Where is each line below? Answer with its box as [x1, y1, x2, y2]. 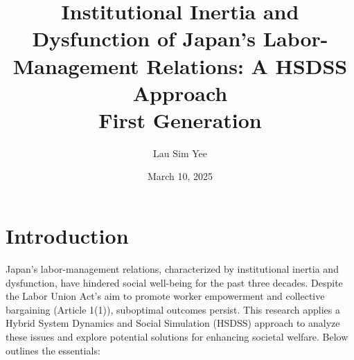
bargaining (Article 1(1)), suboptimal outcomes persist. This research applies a [6, 302, 340, 316]
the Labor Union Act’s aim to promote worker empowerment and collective [6, 289, 325, 303]
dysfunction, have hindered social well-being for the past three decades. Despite [6, 275, 343, 289]
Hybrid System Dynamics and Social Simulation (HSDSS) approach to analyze [6, 316, 340, 330]
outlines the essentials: [6, 343, 100, 357]
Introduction [6, 222, 129, 250]
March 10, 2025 [147, 169, 213, 183]
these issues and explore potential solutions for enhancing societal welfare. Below [6, 329, 348, 343]
